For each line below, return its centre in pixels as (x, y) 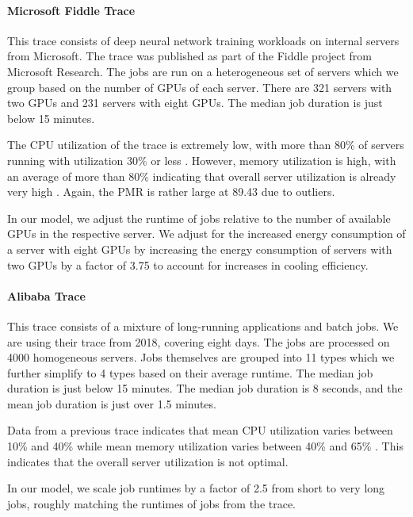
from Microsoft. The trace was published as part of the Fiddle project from (190, 56)
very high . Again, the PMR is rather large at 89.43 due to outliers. (171, 191)
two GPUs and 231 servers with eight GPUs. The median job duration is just (195, 103)
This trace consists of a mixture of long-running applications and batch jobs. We (203, 326)
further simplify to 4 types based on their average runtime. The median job (190, 372)
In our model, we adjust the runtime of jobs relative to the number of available (199, 218)
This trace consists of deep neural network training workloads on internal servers (203, 40)
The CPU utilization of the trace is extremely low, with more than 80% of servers (206, 145)
